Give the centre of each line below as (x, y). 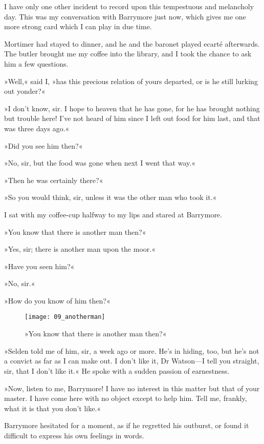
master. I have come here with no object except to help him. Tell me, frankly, (126, 398)
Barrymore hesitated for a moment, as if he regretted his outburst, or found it (127, 425)
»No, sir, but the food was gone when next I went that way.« (100, 163)
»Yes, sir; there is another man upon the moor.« (80, 249)
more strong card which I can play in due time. (78, 26)
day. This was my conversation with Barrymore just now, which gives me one (125, 16)
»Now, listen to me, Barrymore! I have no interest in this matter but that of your (132, 388)
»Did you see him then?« (43, 145)
